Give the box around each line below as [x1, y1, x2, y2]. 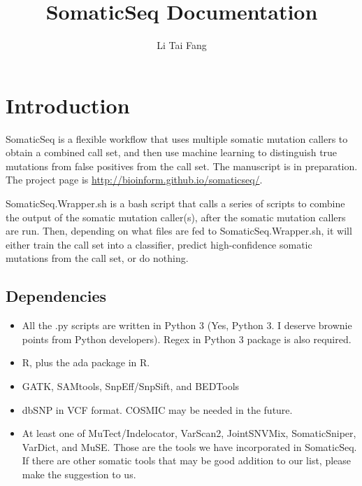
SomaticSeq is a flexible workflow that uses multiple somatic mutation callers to [6, 131, 348, 146]
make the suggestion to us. [22, 466, 136, 481]
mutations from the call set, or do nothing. [6, 251, 189, 265]
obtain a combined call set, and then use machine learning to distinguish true [6, 145, 338, 160]
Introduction [6, 90, 130, 119]
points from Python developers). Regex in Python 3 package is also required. [22, 331, 352, 346]
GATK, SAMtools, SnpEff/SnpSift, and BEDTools [22, 378, 240, 393]
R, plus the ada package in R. [22, 355, 150, 370]
